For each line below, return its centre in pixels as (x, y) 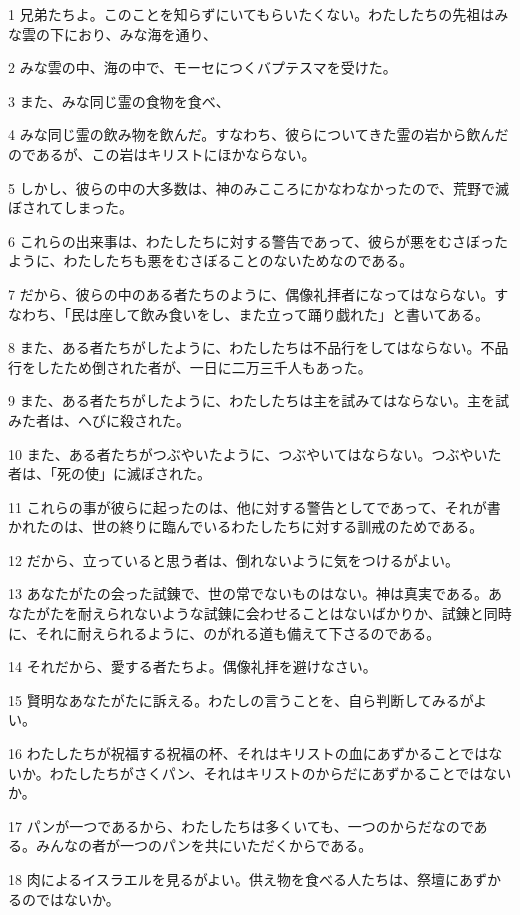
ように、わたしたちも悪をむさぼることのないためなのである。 (211, 260)
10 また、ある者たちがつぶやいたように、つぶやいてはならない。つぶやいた (255, 453)
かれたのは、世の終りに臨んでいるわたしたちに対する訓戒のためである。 (246, 526)
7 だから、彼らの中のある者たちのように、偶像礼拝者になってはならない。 (251, 293)
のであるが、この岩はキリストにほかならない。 (162, 153)
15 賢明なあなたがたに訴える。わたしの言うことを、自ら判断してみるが (241, 699)
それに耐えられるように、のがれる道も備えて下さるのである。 (238, 632)
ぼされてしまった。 (71, 207)
